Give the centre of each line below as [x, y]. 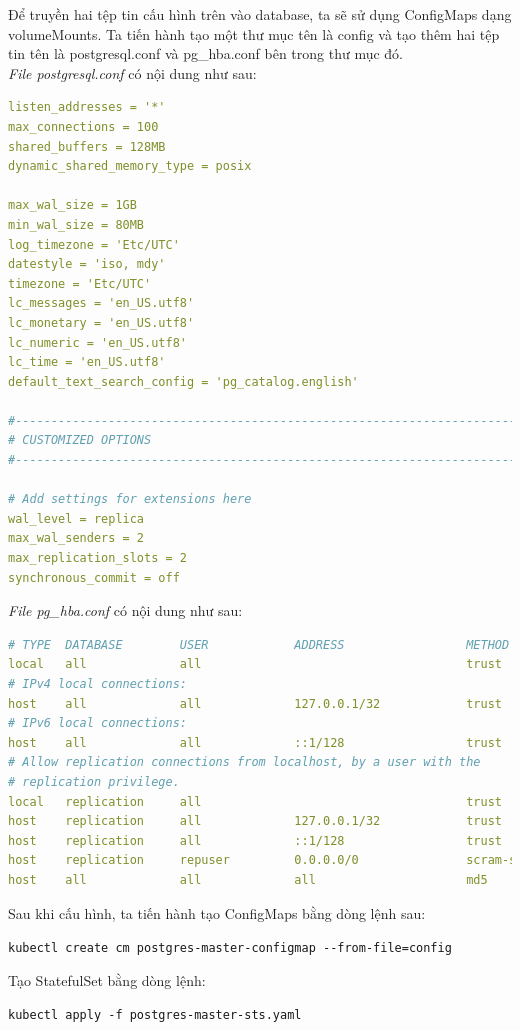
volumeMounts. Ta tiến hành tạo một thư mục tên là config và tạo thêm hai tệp [254, 33]
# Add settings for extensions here [130, 499]
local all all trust [255, 664]
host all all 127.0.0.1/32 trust [255, 703]
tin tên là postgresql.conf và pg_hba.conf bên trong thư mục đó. [205, 53]
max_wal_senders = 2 [76, 538]
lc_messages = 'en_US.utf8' [101, 303]
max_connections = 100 [83, 126]
